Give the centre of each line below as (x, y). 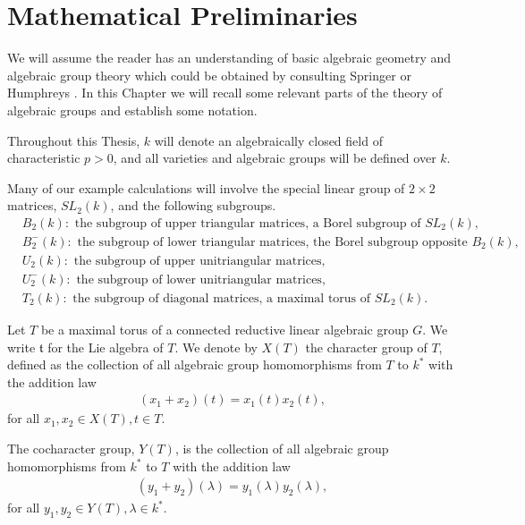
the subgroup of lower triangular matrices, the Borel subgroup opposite (272, 242)
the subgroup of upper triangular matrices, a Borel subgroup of (248, 223)
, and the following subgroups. (193, 205)
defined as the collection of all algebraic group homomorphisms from (195, 364)
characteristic (44, 158)
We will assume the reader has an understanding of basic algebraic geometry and (229, 58)
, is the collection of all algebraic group (282, 449)
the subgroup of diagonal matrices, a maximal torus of (222, 299)
